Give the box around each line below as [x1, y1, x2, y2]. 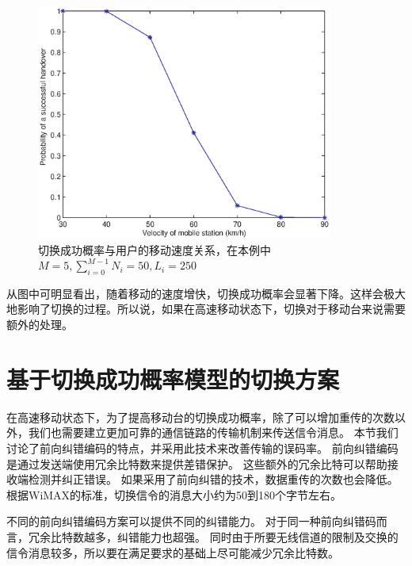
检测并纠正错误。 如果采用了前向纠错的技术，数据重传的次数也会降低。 [28, 471, 399, 488]
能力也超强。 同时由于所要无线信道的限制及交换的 [139, 528, 399, 545]
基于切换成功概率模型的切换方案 [6, 362, 340, 395]
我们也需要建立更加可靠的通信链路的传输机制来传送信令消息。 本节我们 [28, 424, 399, 441]
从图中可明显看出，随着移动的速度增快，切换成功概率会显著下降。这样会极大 [6, 285, 406, 301]
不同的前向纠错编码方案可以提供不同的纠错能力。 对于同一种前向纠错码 [6, 513, 376, 530]
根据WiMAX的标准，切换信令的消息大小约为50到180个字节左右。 [6, 486, 342, 503]
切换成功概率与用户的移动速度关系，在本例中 [38, 241, 271, 258]
